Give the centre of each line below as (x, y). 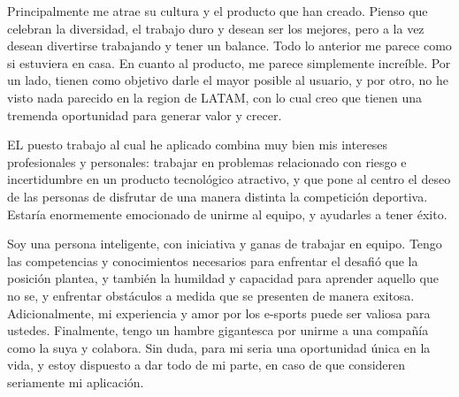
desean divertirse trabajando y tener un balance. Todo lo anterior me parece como (229, 46)
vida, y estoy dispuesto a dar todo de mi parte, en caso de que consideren (207, 365)
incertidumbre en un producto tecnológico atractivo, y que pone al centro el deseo (229, 179)
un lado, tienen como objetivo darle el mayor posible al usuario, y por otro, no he (228, 80)
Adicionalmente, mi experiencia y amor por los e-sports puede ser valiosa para (219, 313)
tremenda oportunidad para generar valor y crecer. (145, 115)
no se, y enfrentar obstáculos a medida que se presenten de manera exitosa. (211, 295)
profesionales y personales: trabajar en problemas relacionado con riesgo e (207, 161)
